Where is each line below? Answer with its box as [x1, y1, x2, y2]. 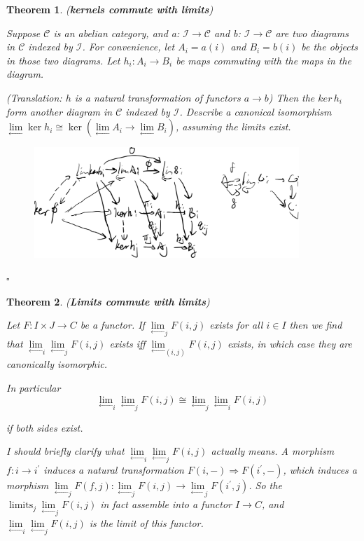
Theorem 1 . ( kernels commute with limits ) [6, 2, 213, 16]
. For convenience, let [82, 39, 175, 54]
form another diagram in [6, 104, 113, 118]
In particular [6, 380, 61, 395]
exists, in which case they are [227, 336, 352, 351]
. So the [248, 478, 282, 493]
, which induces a [283, 463, 358, 477]
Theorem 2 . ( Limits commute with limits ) [6, 294, 210, 308]
